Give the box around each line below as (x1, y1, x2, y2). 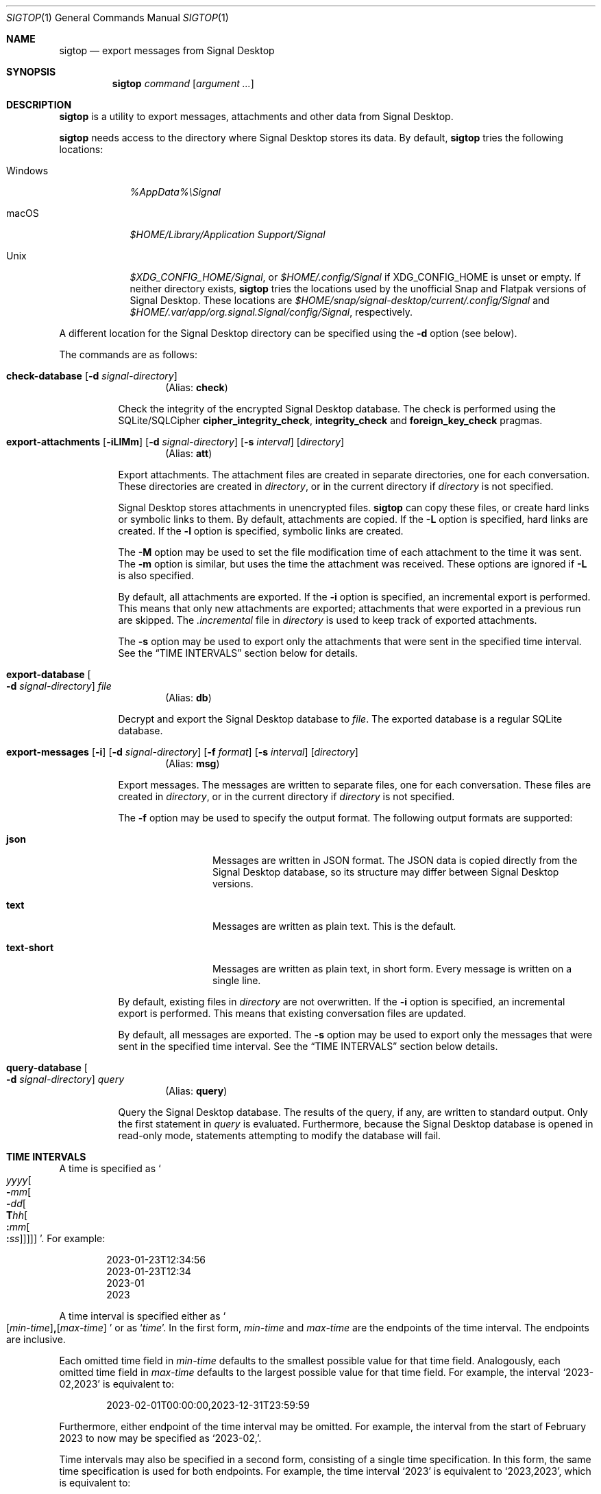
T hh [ (6, 1209, 28, 1221)
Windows (6, 165, 49, 176)
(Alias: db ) (165, 692, 212, 703)
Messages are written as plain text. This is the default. (212, 920, 456, 932)
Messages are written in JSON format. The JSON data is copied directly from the (212, 854, 578, 866)
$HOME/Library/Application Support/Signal (130, 229, 326, 240)
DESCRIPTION (6, 99, 72, 110)
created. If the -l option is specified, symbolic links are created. (118, 525, 404, 537)
